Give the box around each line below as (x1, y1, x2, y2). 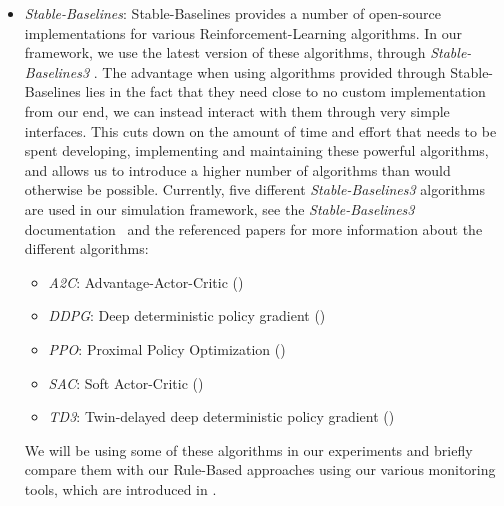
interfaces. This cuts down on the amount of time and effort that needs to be (24, 120, 497, 141)
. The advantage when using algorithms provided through (93, 61, 446, 82)
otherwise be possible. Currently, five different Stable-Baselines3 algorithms (24, 179, 485, 200)
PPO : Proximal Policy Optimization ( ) (48, 338, 286, 359)
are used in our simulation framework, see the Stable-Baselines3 (24, 198, 415, 219)
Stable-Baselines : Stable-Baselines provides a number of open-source (24, 3, 441, 23)
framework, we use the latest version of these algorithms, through (24, 42, 426, 63)
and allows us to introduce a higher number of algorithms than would (24, 159, 451, 180)
